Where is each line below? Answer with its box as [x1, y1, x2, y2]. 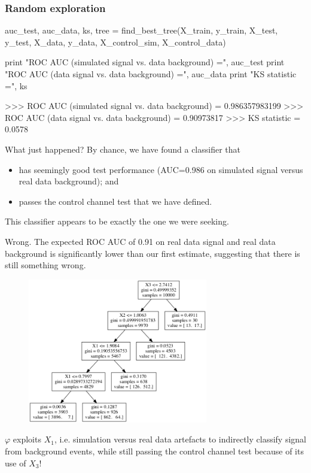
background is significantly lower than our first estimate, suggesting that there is [5, 247, 300, 259]
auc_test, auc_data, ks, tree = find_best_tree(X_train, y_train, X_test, [5, 24, 278, 37]
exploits [13, 433, 41, 445]
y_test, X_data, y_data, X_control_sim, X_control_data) [5, 35, 226, 48]
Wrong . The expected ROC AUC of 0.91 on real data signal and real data [5, 235, 276, 247]
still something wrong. [5, 259, 86, 271]
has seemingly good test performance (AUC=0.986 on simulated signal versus [19, 163, 303, 175]
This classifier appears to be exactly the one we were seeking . [5, 215, 229, 228]
